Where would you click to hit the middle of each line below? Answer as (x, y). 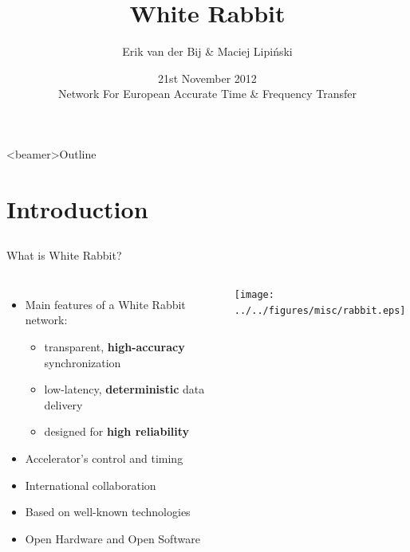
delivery (63, 404)
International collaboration (91, 485)
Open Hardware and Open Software (112, 538)
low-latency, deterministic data (124, 389)
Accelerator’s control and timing (104, 458)
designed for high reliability (117, 431)
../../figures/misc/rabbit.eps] (320, 310)
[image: (254, 294)
